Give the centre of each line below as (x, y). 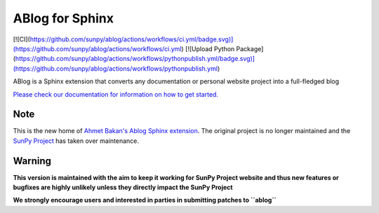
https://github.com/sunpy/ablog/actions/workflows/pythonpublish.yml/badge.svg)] (135, 59)
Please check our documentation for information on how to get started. (116, 94)
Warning (32, 161)
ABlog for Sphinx (63, 18)
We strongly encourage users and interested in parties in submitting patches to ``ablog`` (145, 200)
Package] (250, 48)
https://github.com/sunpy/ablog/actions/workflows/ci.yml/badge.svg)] (132, 39)
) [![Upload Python (208, 48)
